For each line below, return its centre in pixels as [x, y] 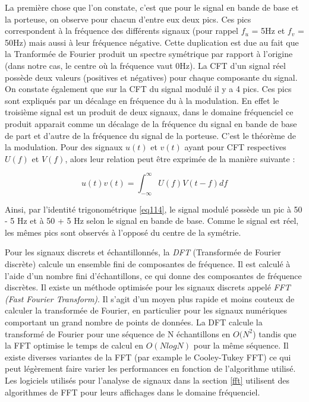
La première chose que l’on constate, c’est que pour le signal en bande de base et [152, 7]
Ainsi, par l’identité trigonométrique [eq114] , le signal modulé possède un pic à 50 [154, 209]
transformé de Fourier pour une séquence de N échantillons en [118, 333]
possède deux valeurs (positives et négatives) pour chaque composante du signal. [151, 77]
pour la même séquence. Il [241, 345]
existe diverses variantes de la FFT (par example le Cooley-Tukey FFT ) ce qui [148, 357]
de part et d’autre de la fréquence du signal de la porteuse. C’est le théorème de [150, 135]
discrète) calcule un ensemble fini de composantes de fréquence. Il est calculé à [148, 263]
